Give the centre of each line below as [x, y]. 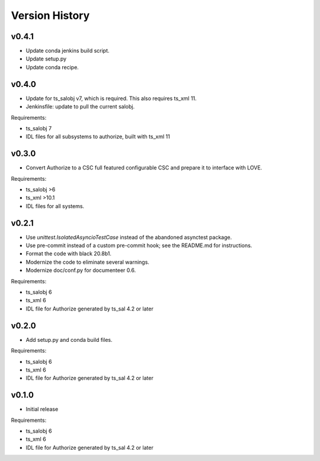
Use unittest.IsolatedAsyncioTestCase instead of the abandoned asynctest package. [129, 237]
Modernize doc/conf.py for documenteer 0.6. [81, 270]
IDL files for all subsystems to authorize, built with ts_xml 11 [98, 137]
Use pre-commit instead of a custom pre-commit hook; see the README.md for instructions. [139, 245]
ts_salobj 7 [39, 128]
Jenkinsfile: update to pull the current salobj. [80, 107]
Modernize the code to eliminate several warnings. [87, 262]
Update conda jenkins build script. [68, 51]
